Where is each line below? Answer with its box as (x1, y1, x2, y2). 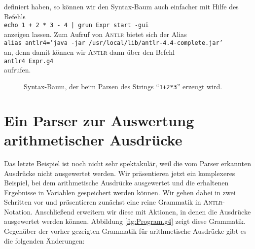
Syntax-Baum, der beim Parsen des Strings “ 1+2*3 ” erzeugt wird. (24, 81, 222, 91)
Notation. (4, 206, 33, 216)
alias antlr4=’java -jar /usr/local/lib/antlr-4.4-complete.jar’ (4, 39, 223, 47)
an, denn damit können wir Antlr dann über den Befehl (4, 47, 175, 57)
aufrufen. (4, 65, 31, 75)
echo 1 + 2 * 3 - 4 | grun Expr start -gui (4, 22, 149, 29)
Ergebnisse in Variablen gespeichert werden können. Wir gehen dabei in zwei (4, 187, 236, 197)
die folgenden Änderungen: (4, 235, 85, 246)
